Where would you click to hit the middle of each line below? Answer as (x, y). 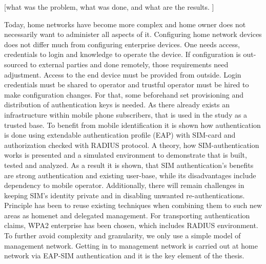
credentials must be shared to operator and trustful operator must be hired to (127, 84)
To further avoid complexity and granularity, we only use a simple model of (122, 235)
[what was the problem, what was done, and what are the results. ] (109, 7)
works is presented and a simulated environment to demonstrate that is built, (126, 155)
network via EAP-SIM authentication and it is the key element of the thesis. (124, 256)
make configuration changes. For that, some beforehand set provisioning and (124, 94)
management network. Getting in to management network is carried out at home (131, 245)
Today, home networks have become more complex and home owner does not (125, 24)
